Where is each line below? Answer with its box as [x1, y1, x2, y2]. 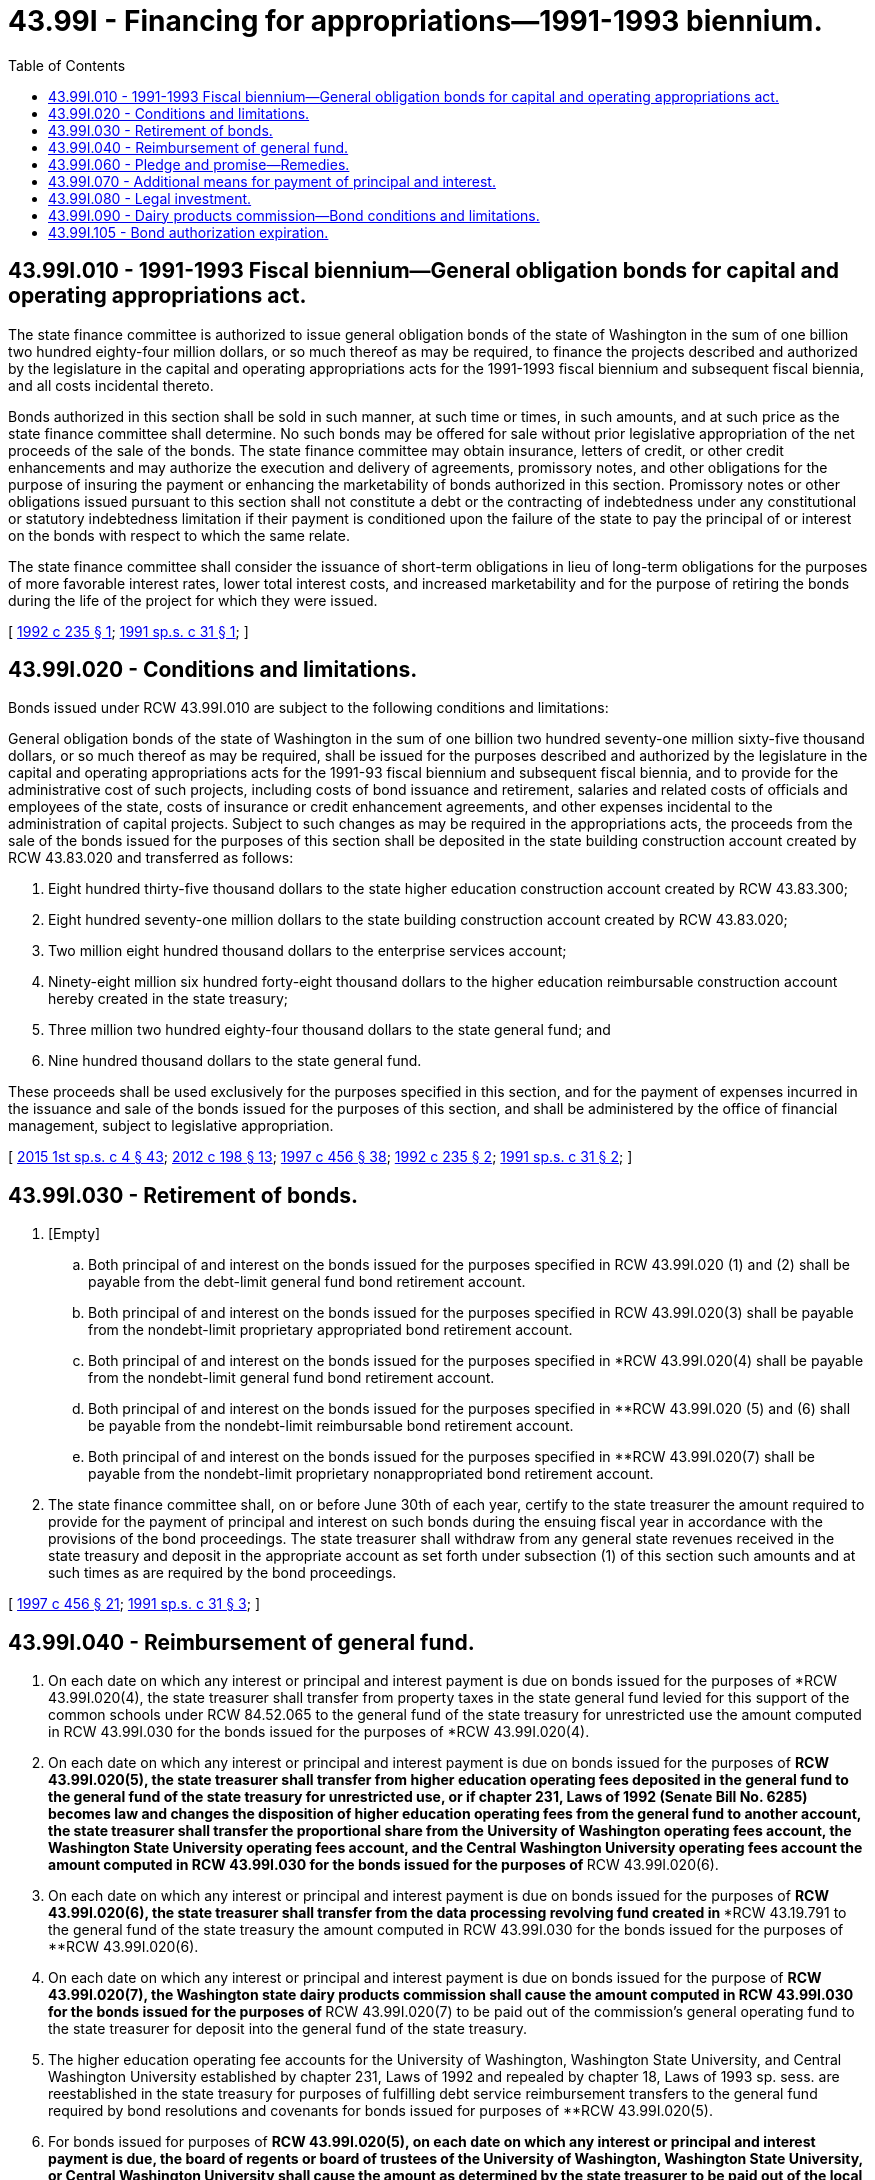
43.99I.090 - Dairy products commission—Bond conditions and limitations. [48, 206, 540, 224]
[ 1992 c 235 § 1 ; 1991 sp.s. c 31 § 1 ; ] [8, 622, 249, 640]
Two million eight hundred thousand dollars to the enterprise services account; [48, 942, 567, 960]
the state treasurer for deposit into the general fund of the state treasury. [48, 2020, 528, 2038]
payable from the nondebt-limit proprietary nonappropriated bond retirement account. [88, 1465, 654, 1483]
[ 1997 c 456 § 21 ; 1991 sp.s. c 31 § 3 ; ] [8, 1595, 260, 1613]
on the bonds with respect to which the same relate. [8, 526, 350, 544]
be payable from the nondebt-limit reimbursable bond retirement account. [88, 1417, 574, 1435]
